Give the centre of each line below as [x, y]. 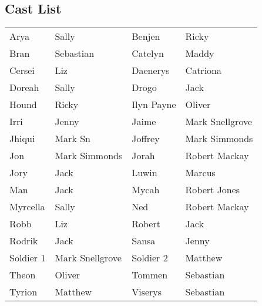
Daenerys [151, 70]
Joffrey [146, 139]
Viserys [147, 292]
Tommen [150, 275]
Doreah [24, 88]
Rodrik [24, 241]
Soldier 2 [150, 258]
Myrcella [27, 207]
